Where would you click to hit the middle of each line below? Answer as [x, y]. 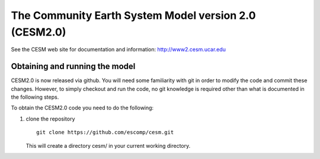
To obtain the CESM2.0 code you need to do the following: [82, 108]
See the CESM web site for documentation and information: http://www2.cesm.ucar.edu [119, 50]
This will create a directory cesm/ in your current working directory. [108, 145]
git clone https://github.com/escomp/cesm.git [105, 132]
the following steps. [35, 97]
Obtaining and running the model [73, 66]
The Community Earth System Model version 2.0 [133, 15]
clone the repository [50, 119]
